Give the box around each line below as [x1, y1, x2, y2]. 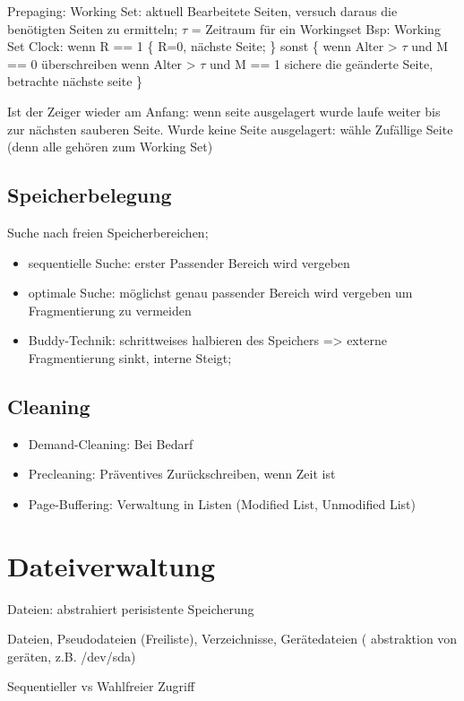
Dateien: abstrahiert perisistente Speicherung [7, 599, 254, 618]
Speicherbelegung [7, 181, 172, 209]
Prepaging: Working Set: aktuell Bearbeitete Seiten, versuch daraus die [7, 2, 398, 20]
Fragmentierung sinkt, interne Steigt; [28, 348, 232, 367]
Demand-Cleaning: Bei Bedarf [28, 434, 193, 453]
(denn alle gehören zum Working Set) [7, 137, 213, 156]
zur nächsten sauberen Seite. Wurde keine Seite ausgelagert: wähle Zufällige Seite [7, 119, 453, 138]
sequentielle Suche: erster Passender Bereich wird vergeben [28, 253, 350, 272]
